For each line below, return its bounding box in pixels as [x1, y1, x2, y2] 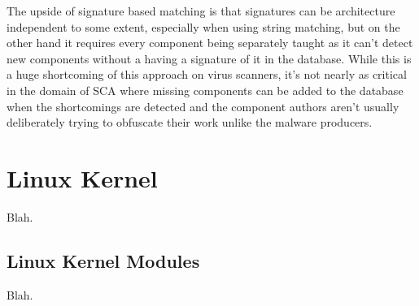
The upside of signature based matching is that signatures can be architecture [7, 2, 395, 19]
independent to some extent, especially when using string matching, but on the [7, 18, 400, 35]
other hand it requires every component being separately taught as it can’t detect [7, 34, 413, 51]
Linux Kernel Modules [7, 248, 200, 273]
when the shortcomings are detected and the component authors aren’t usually [7, 97, 399, 114]
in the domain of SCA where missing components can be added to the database [7, 81, 404, 98]
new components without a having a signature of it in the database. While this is [7, 50, 412, 67]
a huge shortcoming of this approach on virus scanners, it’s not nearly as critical [7, 66, 407, 83]
